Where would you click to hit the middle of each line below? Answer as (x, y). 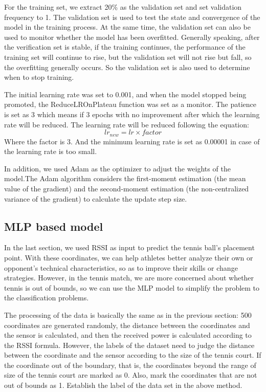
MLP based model (54, 226)
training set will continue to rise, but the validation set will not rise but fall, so (128, 57)
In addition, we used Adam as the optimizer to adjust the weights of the (117, 168)
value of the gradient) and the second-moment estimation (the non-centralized (127, 188)
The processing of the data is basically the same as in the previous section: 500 (128, 314)
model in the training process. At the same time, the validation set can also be (127, 27)
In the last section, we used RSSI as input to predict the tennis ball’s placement (129, 247)
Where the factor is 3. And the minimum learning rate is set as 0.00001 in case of (132, 141)
